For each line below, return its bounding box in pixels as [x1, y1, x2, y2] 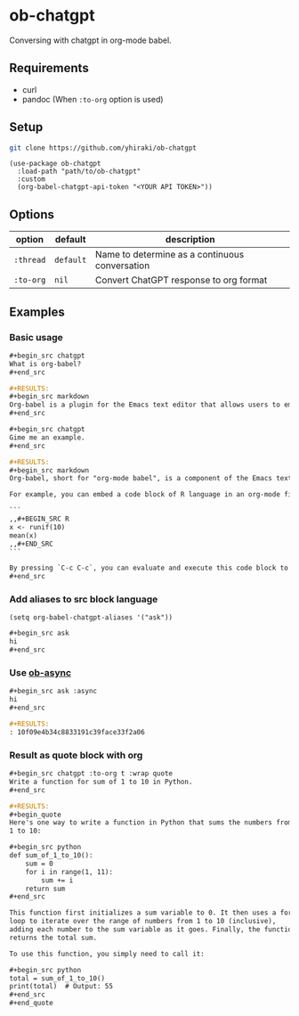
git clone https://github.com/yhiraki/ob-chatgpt [9, 143, 198, 152]
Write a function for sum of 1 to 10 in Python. [9, 777, 193, 786]
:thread [13, 255, 46, 266]
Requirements [9, 61, 89, 76]
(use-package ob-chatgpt [9, 160, 101, 168]
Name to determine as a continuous [94, 249, 245, 261]
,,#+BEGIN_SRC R [9, 514, 69, 524]
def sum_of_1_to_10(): [9, 851, 93, 860]
